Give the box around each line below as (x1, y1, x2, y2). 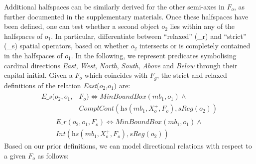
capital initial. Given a (4, 70, 73, 80)
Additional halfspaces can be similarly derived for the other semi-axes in (4, 1, 225, 11)
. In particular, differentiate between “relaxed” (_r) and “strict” (51, 30, 247, 41)
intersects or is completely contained (139, 40, 251, 51)
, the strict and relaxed (157, 70, 227, 80)
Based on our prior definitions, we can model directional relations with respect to (4, 141, 252, 151)
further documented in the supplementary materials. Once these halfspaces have (4, 11, 249, 21)
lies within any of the (170, 21, 235, 31)
